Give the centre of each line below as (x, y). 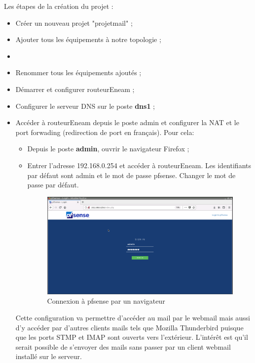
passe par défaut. (53, 185)
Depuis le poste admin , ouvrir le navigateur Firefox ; (108, 149)
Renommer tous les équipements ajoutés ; (78, 72)
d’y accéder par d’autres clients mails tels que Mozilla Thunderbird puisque (129, 327)
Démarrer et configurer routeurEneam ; (75, 89)
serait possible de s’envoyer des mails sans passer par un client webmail (123, 346)
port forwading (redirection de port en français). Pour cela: (105, 132)
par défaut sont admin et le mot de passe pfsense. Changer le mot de (131, 175)
